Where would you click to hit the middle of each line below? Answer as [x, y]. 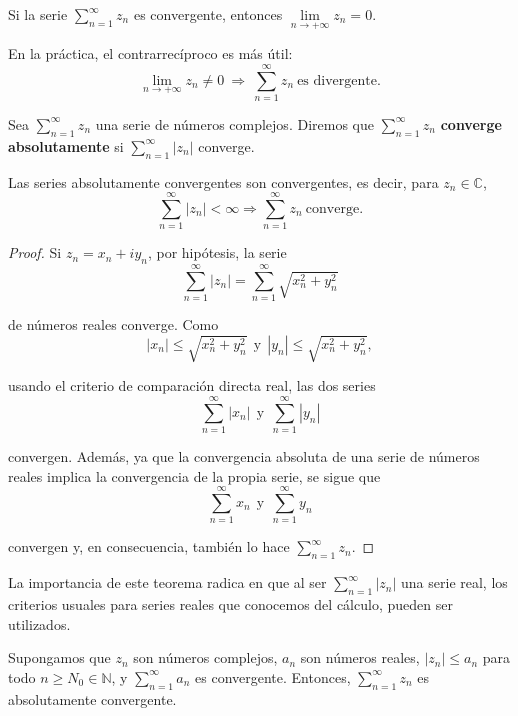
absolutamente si [66, 145]
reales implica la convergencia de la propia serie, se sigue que [194, 475]
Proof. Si [35, 252]
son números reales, [360, 657]
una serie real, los [454, 582]
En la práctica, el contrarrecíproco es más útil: [150, 53]
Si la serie [38, 14]
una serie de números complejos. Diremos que [234, 123]
